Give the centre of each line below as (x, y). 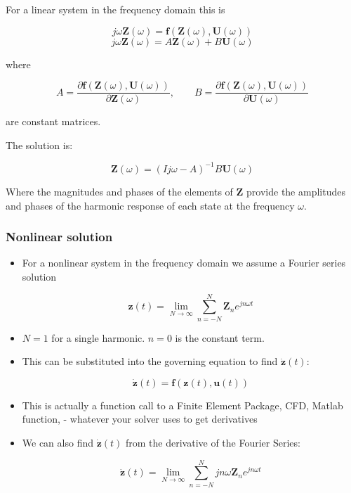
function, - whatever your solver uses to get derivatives (140, 419)
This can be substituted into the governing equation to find (150, 361)
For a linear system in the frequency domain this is (115, 9)
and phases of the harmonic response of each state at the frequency (150, 205)
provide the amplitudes (296, 191)
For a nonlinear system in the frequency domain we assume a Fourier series (184, 263)
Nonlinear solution (59, 237)
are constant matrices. (53, 121)
